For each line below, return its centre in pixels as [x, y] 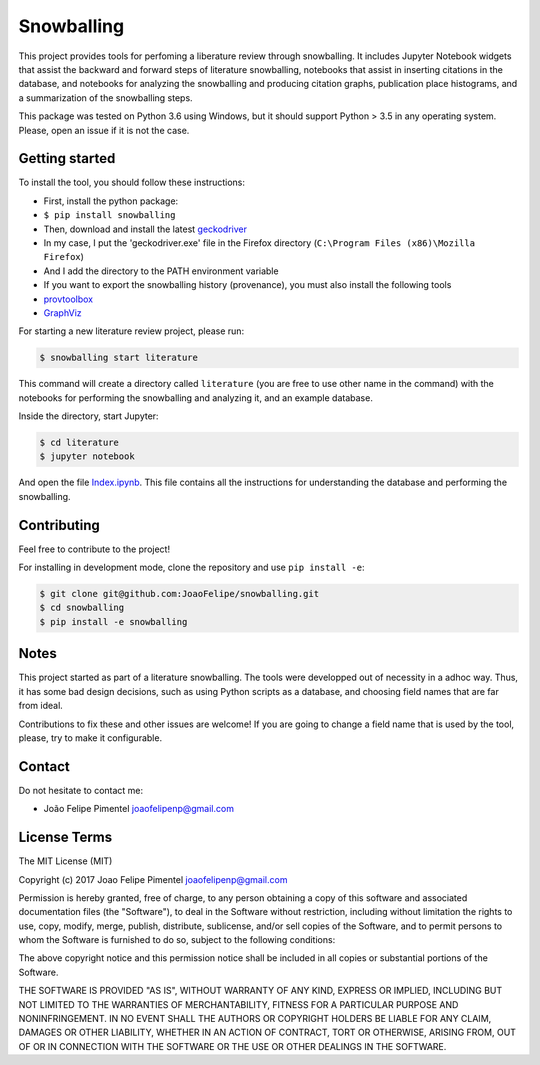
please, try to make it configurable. [90, 737]
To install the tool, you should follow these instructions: [131, 182]
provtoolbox [68, 299]
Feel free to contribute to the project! [94, 549]
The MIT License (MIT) [65, 861]
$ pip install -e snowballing [113, 621]
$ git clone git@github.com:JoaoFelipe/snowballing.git [179, 594]
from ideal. [41, 706]
